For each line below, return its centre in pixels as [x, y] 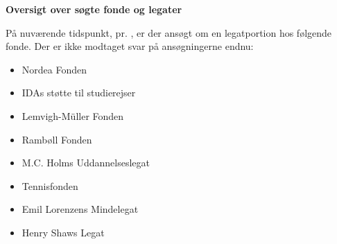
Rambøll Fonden [57, 139]
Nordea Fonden [54, 69]
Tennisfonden [50, 185]
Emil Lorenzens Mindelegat [80, 209]
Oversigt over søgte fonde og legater [94, 9]
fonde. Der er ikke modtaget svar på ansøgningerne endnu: [130, 46]
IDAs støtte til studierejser [79, 93]
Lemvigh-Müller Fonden [73, 115]
